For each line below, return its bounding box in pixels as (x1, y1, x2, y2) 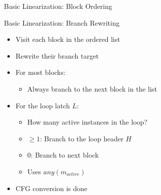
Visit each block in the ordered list (15, 34, 120, 44)
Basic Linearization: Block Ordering (4, 1, 112, 11)
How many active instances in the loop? (27, 117, 148, 127)
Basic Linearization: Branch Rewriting (4, 17, 120, 28)
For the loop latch (15, 100, 70, 110)
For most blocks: (15, 67, 65, 77)
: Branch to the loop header (40, 133, 124, 143)
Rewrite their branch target (15, 50, 99, 61)
